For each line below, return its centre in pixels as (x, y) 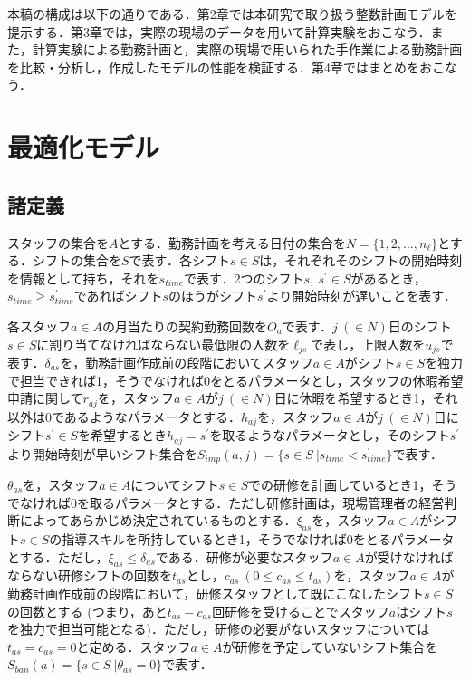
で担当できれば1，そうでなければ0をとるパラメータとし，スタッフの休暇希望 (235, 380)
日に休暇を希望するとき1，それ (366, 398)
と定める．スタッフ (134, 646)
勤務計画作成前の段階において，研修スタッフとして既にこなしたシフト (216, 593)
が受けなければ (409, 556)
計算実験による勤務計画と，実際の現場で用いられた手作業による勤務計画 (247, 49)
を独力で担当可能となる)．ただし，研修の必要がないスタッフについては (219, 629)
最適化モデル (84, 147)
